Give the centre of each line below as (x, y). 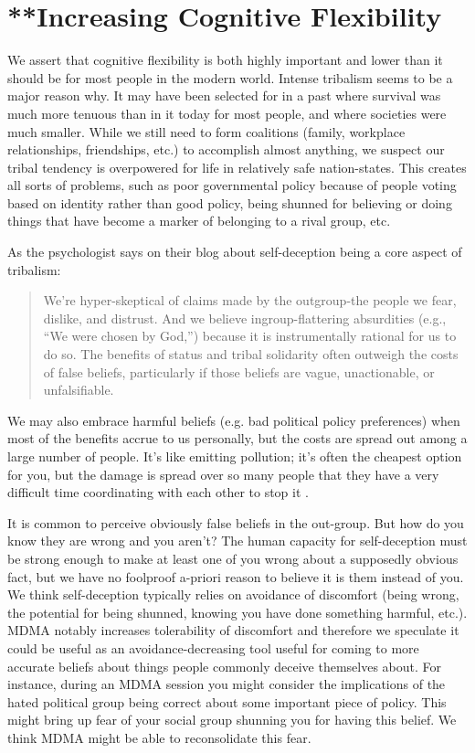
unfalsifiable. (79, 390)
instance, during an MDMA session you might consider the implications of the (227, 684)
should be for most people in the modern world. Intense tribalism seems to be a (230, 77)
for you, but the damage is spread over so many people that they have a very (223, 474)
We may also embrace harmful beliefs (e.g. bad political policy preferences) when (234, 420)
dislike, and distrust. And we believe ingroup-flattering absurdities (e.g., (245, 318)
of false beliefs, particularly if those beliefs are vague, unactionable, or (239, 371)
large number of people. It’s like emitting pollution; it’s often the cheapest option (235, 456)
